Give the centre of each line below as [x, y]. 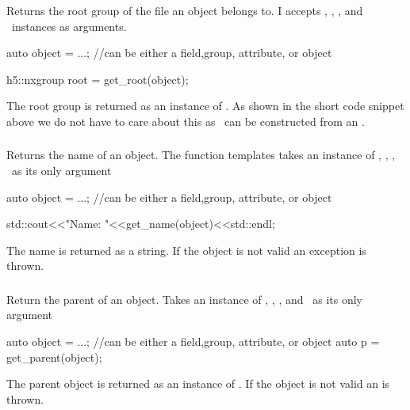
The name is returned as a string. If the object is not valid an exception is [186, 250]
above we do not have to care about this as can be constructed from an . [186, 121]
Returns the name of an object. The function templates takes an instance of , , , [201, 155]
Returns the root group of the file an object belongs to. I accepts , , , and [185, 10]
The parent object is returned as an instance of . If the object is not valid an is [198, 383]
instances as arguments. [69, 26]
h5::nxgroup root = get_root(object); [98, 79]
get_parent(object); [54, 357]
